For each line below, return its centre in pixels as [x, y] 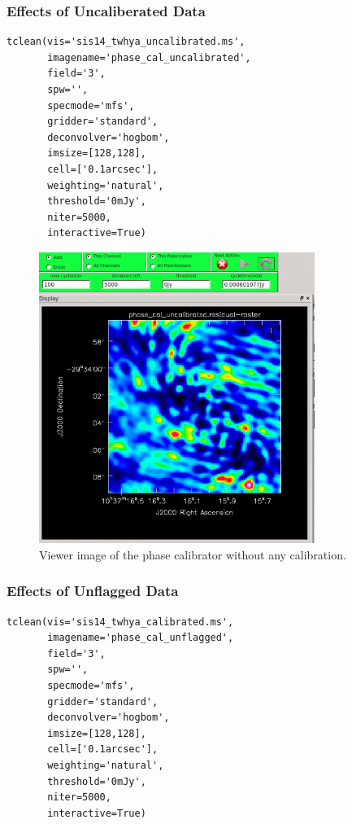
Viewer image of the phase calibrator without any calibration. [193, 554]
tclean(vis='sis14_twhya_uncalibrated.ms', [126, 42]
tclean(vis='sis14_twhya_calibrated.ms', [120, 622]
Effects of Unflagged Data [93, 591]
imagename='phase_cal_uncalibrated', [149, 57]
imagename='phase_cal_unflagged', [141, 638]
